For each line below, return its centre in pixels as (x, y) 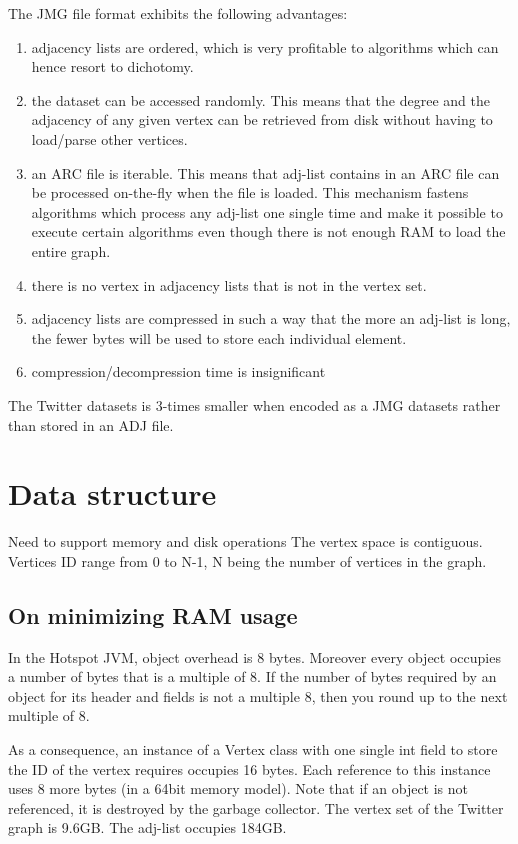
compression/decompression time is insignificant (178, 371)
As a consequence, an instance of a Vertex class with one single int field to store (253, 748)
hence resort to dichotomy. (112, 66)
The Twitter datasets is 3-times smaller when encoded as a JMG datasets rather (254, 404)
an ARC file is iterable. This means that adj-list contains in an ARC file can (265, 172)
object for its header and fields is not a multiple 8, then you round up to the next (258, 695)
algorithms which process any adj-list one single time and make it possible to (267, 211)
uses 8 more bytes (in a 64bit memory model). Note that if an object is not (238, 788)
